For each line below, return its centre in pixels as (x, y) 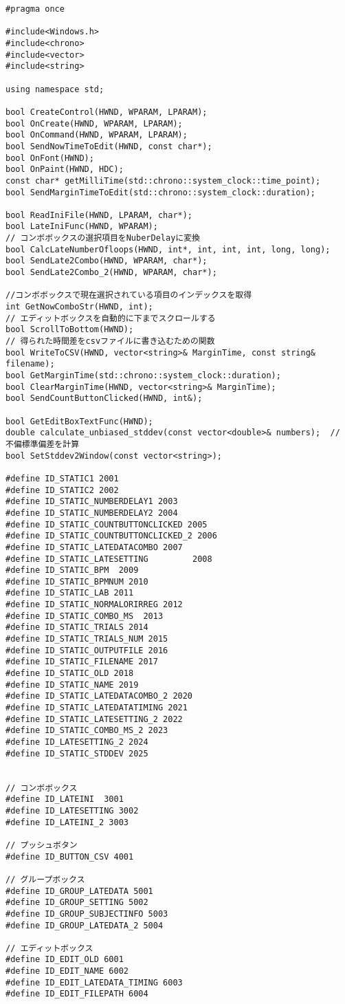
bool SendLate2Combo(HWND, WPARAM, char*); (107, 261)
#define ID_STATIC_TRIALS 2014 (77, 627)
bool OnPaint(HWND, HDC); (65, 170)
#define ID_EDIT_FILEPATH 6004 (77, 994)
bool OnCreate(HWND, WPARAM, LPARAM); (94, 123)
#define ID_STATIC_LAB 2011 (70, 593)
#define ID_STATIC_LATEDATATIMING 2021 (97, 708)
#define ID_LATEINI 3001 (65, 799)
